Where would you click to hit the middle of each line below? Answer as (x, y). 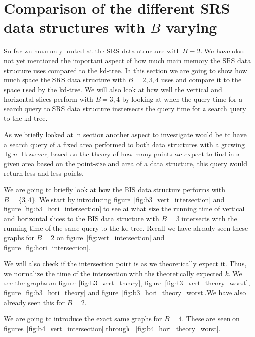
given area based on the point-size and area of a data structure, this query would (126, 163)
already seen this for (34, 302)
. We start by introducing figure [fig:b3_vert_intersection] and (130, 199)
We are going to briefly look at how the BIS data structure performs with (115, 190)
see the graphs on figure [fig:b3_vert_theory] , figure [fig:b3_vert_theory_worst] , (127, 283)
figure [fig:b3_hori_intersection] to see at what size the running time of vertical (124, 209)
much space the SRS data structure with (65, 80)
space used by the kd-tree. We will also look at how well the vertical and (113, 89)
